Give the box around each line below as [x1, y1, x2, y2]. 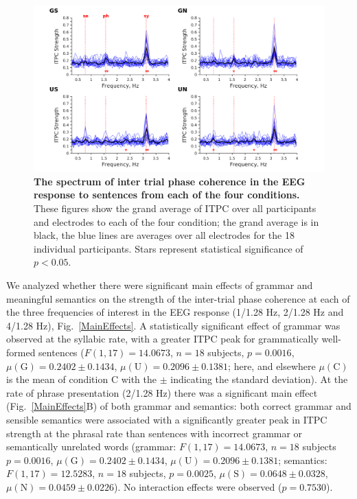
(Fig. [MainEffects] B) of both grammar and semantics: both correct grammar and [6, 399, 352, 413]
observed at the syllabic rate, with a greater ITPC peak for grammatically [6, 332, 319, 346]
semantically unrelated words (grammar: [6, 439, 176, 454]
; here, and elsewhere [228, 358, 316, 373]
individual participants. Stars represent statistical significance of [34, 241, 303, 255]
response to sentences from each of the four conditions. [34, 187, 300, 202]
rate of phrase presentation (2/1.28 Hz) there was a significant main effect [6, 385, 318, 399]
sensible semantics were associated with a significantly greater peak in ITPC [6, 412, 327, 426]
